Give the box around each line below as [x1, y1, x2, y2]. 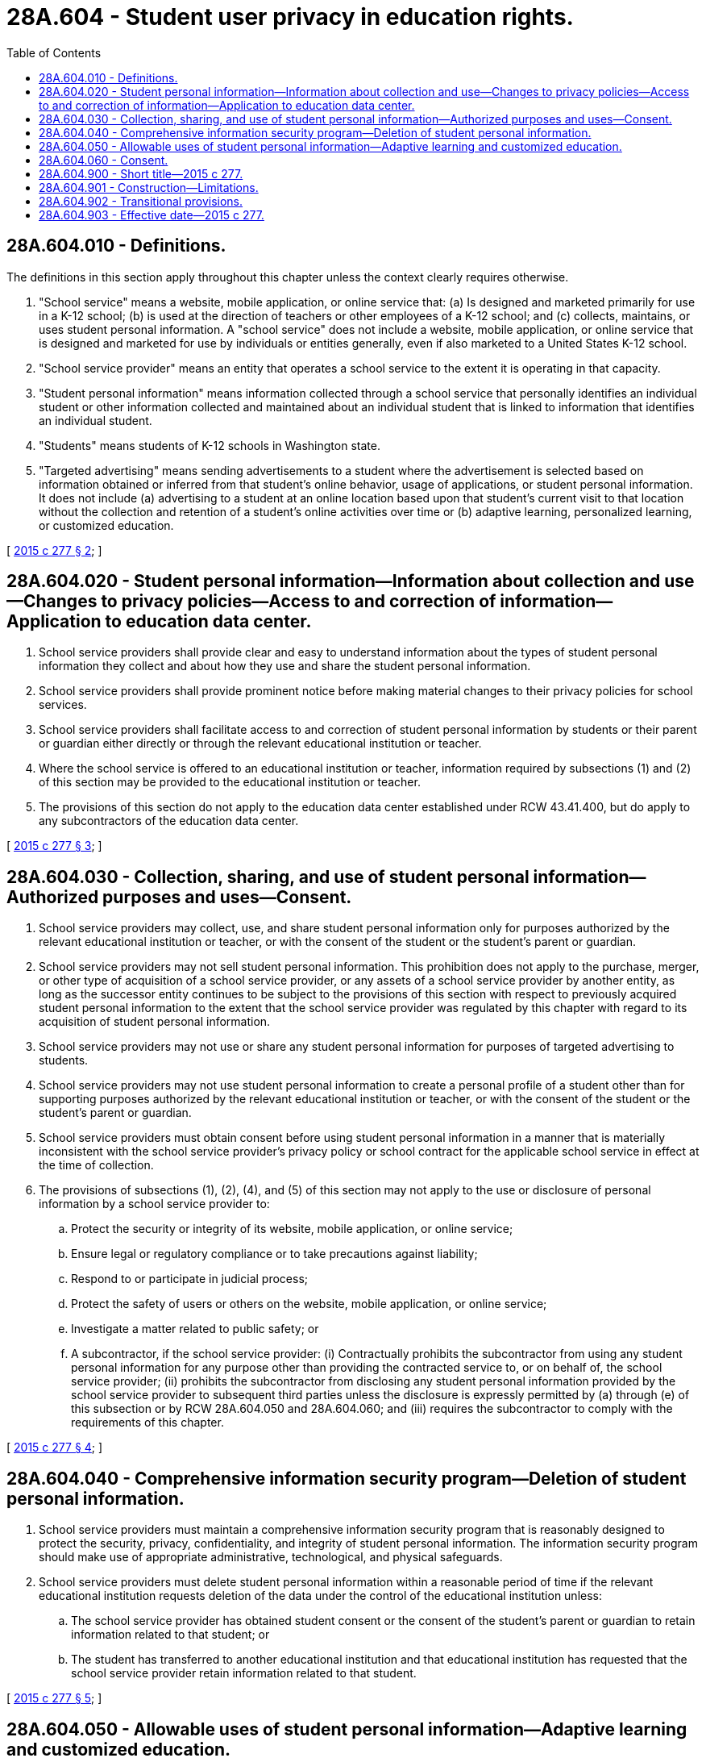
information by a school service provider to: [39, 1197, 270, 1211]
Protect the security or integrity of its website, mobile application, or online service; [71, 1222, 513, 1236]
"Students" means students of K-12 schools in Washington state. [39, 438, 380, 452]
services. [39, 698, 87, 712]
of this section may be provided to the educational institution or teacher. [39, 775, 421, 789]
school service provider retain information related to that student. [71, 1666, 417, 1681]
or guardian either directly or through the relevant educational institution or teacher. [39, 736, 482, 751]
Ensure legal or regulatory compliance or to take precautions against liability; [71, 1247, 478, 1261]
